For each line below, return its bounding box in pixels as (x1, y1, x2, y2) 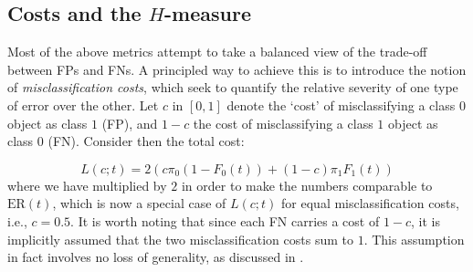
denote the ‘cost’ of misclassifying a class (226, 95, 456, 114)
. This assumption (363, 229, 465, 248)
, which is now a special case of (52, 194, 226, 213)
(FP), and (101, 113, 158, 132)
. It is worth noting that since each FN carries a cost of (70, 211, 380, 230)
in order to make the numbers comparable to (181, 175, 433, 194)
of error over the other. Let (7, 95, 159, 114)
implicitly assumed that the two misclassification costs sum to (7, 229, 353, 248)
